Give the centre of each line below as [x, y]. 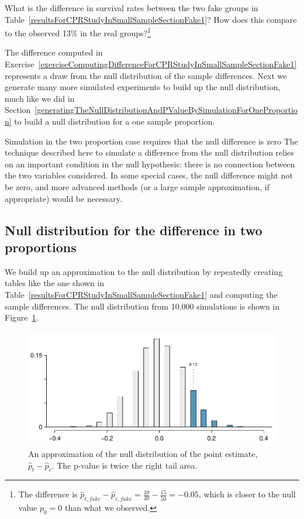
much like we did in [40, 98]
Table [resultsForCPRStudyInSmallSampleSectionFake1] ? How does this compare [151, 19]
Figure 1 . [22, 317]
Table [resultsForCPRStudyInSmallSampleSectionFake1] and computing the [141, 294]
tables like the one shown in [55, 283]
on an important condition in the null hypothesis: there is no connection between [150, 164]
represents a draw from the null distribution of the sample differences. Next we [146, 75]
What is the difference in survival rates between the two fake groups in [132, 8]
